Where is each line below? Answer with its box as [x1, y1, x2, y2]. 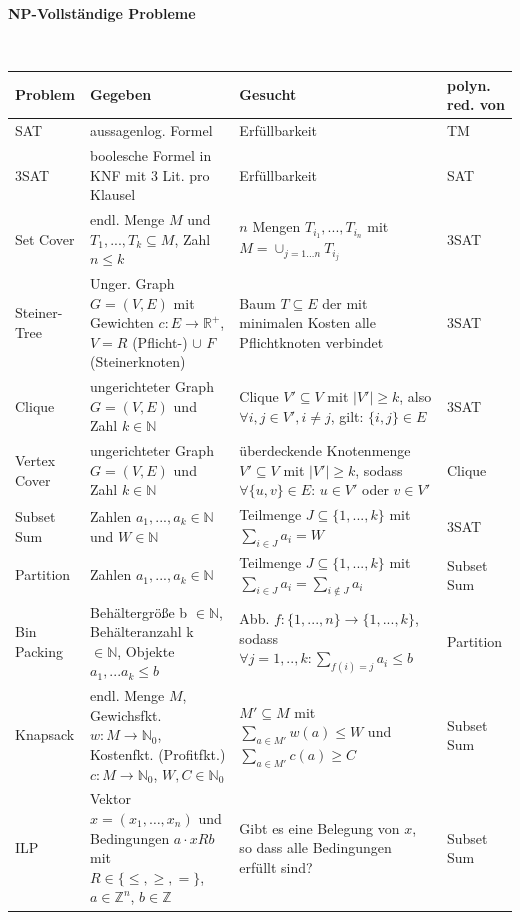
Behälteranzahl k [90, 621, 194, 642]
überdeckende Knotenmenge [239, 440, 411, 461]
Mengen [252, 216, 301, 237]
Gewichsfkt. [90, 704, 162, 725]
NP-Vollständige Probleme [8, 3, 196, 23]
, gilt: [330, 405, 364, 426]
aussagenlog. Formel [90, 120, 213, 141]
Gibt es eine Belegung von [239, 817, 400, 838]
